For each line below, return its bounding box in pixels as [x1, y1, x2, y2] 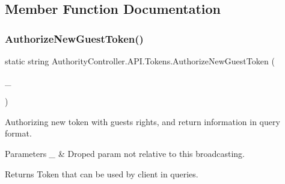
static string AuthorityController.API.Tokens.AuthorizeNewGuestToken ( [5, 55, 275, 67]
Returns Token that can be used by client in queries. [5, 167, 198, 180]
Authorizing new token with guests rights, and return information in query [5, 115, 280, 127]
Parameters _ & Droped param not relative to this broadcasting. [5, 147, 245, 159]
